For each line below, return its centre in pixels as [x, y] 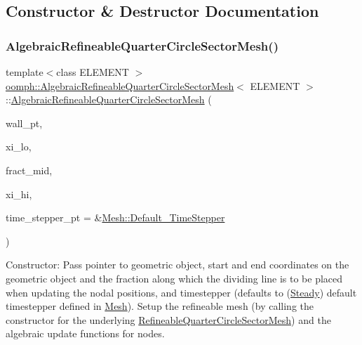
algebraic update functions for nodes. [85, 333]
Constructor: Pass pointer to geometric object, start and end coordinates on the [177, 265]
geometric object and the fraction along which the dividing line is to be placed [174, 278]
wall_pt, [24, 123]
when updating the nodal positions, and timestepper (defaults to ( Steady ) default [181, 292]
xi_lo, [19, 147]
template [25, 72]
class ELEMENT [93, 72]
